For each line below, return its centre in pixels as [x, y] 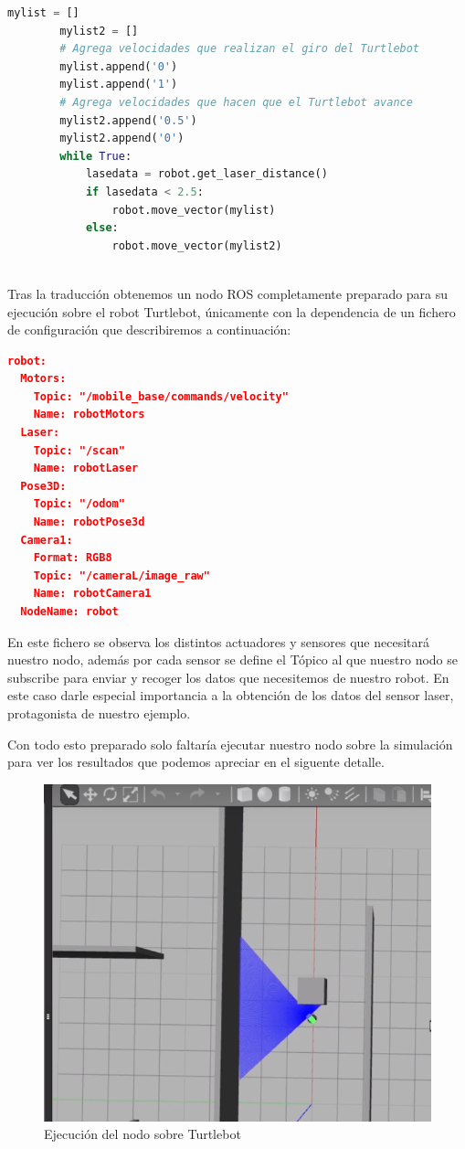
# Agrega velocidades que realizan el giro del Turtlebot [240, 49]
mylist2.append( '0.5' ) [128, 120]
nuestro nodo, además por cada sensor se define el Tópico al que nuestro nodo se [232, 660]
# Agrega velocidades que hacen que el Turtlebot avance [236, 102]
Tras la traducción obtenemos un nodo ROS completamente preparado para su [228, 293]
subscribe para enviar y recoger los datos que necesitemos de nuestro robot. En [228, 677]
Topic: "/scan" [79, 450]
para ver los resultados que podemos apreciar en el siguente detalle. [196, 762]
